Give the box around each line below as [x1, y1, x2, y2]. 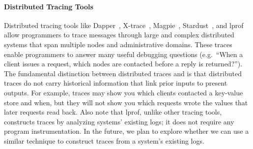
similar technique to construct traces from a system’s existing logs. [4, 135, 204, 146]
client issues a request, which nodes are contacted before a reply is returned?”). [4, 59, 243, 69]
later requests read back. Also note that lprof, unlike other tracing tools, [4, 107, 222, 117]
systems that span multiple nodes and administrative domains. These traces [4, 39, 232, 49]
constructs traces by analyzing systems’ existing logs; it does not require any [4, 116, 234, 126]
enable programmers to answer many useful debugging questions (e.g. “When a [4, 49, 243, 59]
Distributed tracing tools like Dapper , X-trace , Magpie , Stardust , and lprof [4, 20, 244, 30]
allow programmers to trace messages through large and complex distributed [4, 30, 234, 40]
